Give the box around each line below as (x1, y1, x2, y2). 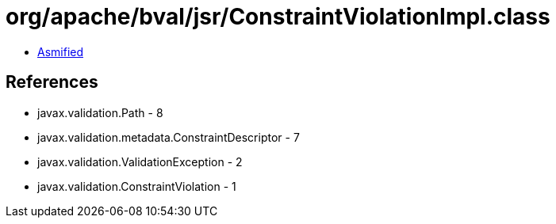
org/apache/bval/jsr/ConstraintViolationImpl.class (6, 3, 550, 30)
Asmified (37, 44, 84, 59)
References (6, 72, 98, 93)
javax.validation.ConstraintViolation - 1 (37, 179, 236, 193)
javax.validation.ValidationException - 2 (37, 154, 243, 169)
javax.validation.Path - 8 (37, 105, 163, 120)
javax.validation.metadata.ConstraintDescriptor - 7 (37, 130, 300, 144)
